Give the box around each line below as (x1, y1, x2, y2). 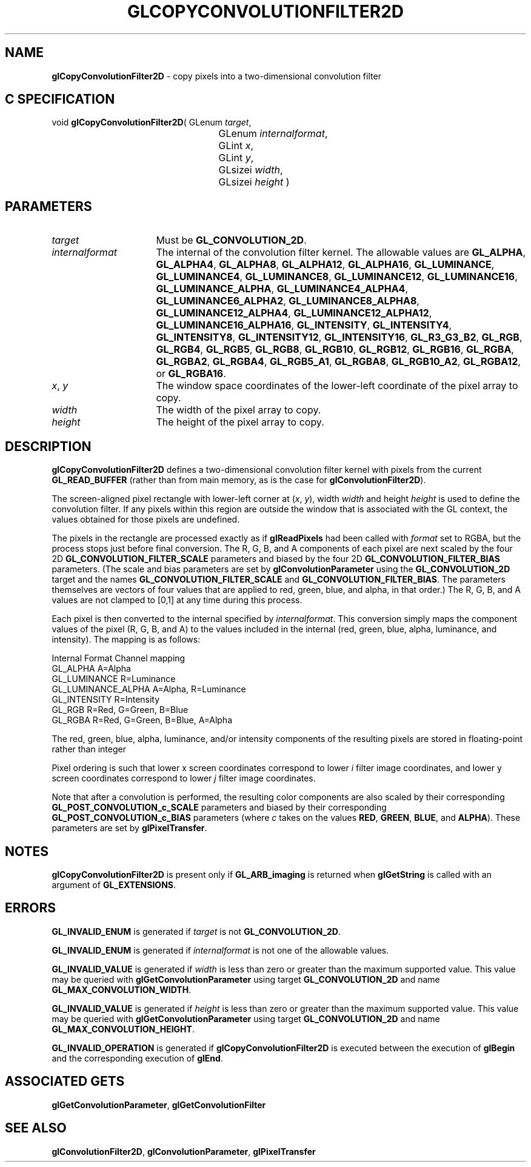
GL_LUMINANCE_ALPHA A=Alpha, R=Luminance (52, 684, 246, 695)
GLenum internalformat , (218, 127, 328, 140)
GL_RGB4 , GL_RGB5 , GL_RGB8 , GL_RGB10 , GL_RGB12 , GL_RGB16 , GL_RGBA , (156, 343, 514, 356)
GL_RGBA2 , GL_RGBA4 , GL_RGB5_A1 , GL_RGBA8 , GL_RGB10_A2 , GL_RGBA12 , (156, 355, 521, 368)
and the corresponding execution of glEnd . (52, 1052, 223, 1063)
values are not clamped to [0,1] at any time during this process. (52, 595, 302, 606)
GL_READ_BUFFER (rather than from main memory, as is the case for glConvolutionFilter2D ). (52, 475, 426, 486)
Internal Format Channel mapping (52, 653, 185, 664)
